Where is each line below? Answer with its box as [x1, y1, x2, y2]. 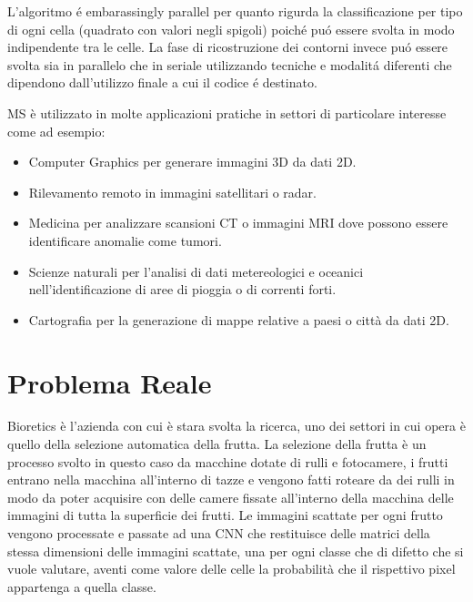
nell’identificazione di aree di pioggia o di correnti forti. [28, 280, 337, 299]
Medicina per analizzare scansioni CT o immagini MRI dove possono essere [28, 213, 448, 232]
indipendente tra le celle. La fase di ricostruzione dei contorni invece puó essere [7, 37, 448, 56]
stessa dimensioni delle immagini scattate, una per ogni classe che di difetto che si [7, 541, 464, 560]
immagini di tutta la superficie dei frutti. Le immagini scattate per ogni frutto [7, 505, 443, 525]
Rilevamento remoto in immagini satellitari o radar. [28, 182, 317, 201]
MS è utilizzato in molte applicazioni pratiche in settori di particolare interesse [7, 103, 447, 122]
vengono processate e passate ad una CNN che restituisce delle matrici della [7, 524, 430, 542]
